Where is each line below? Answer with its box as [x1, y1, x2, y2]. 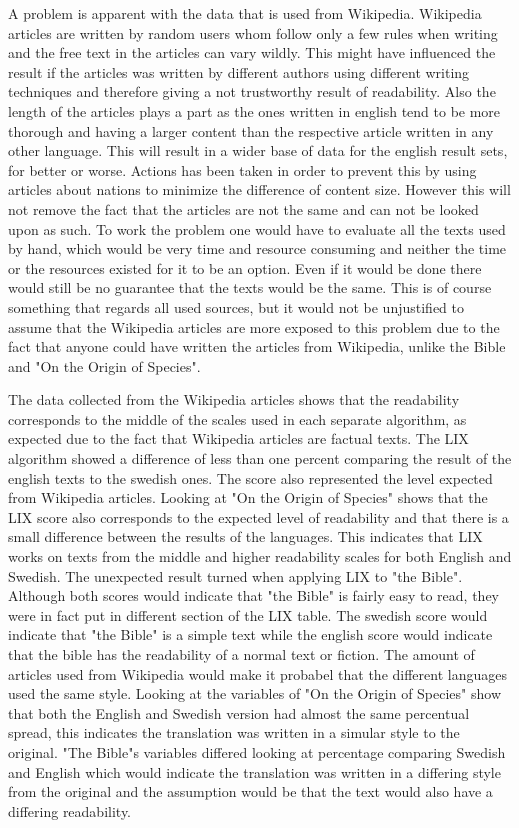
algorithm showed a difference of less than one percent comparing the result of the [8, 448, 512, 469]
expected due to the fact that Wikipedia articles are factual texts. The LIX [8, 428, 469, 449]
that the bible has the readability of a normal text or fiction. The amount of [8, 644, 475, 664]
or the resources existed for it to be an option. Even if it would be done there [8, 257, 482, 278]
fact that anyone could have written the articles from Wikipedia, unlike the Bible [8, 336, 506, 357]
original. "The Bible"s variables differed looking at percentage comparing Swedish [8, 741, 506, 762]
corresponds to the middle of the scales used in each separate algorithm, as [8, 408, 467, 429]
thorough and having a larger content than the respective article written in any [8, 120, 494, 141]
